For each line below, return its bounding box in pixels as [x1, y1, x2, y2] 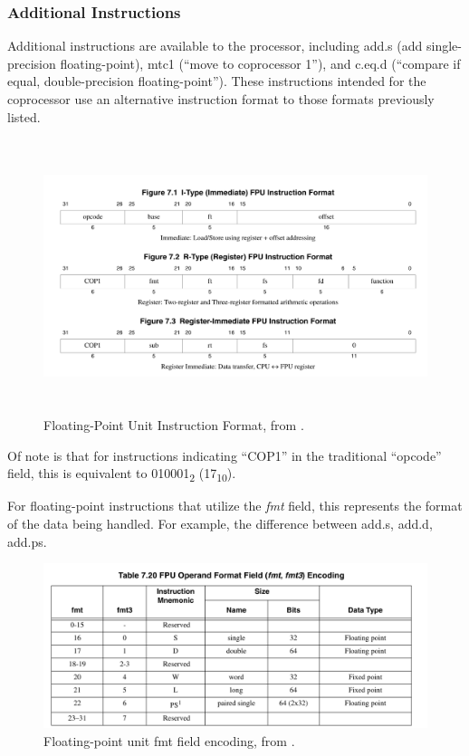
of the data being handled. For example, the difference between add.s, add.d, [7, 514, 433, 533]
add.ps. [7, 531, 47, 550]
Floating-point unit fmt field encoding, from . [43, 732, 295, 751]
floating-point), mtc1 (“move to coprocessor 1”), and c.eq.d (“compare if [60, 53, 461, 72]
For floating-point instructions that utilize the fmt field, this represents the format [7, 496, 463, 515]
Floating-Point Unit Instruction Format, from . [43, 416, 304, 435]
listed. [7, 107, 41, 126]
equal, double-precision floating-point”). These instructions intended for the [7, 72, 426, 91]
